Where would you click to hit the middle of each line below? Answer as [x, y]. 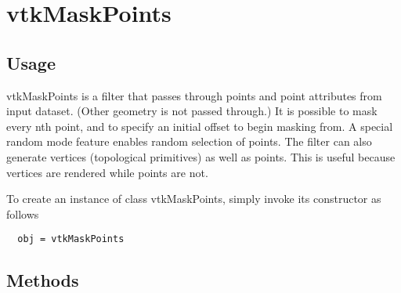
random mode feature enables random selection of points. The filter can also [189, 141]
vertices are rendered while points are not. [107, 172]
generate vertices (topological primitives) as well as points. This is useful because [201, 156]
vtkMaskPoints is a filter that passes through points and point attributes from [194, 95]
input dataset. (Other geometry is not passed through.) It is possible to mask [192, 111]
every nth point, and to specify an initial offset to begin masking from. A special [200, 126]
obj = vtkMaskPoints [71, 239]
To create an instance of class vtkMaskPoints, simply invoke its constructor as [194, 199]
